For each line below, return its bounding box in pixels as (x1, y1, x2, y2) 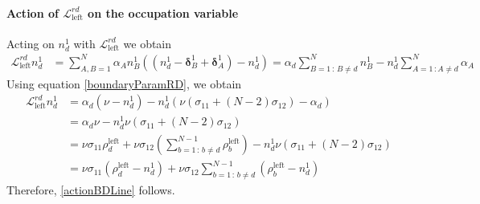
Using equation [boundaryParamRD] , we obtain (6, 75, 242, 92)
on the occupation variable (88, 4, 239, 21)
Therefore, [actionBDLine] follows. (6, 181, 175, 198)
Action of (6, 4, 59, 21)
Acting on (6, 35, 55, 51)
